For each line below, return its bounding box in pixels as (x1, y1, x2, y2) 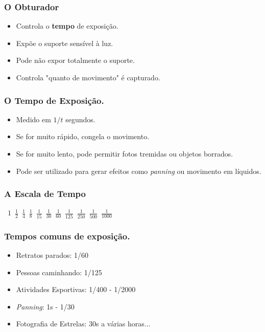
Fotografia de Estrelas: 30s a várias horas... (16, 318, 151, 329)
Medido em (16, 114, 51, 124)
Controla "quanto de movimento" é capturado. (16, 72, 160, 82)
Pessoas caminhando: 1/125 (16, 267, 102, 277)
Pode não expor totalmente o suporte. (16, 55, 135, 65)
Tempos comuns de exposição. (4, 229, 130, 242)
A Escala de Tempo (4, 187, 86, 200)
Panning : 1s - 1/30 (16, 301, 75, 312)
